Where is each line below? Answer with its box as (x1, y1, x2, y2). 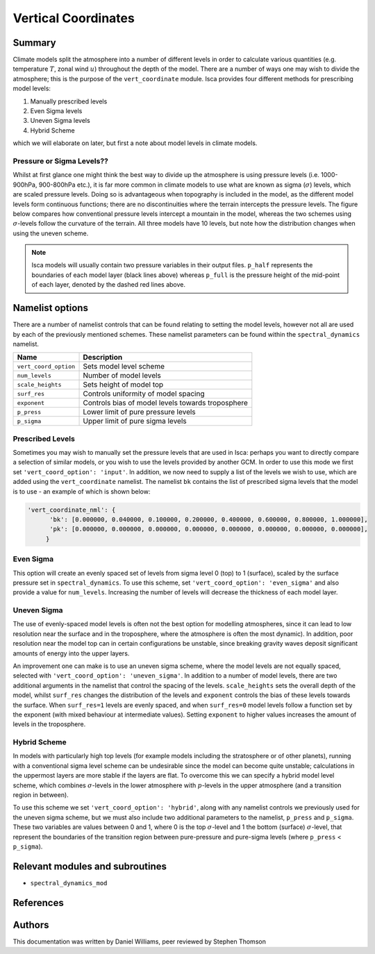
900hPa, (12, 181, 37, 189)
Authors (12, 919, 49, 930)
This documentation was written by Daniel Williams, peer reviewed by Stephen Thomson (12, 937, 267, 946)
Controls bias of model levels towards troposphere (83, 398, 248, 408)
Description (83, 353, 123, 362)
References (12, 896, 64, 909)
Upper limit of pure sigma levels (83, 417, 187, 426)
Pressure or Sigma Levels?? (12, 156, 109, 166)
